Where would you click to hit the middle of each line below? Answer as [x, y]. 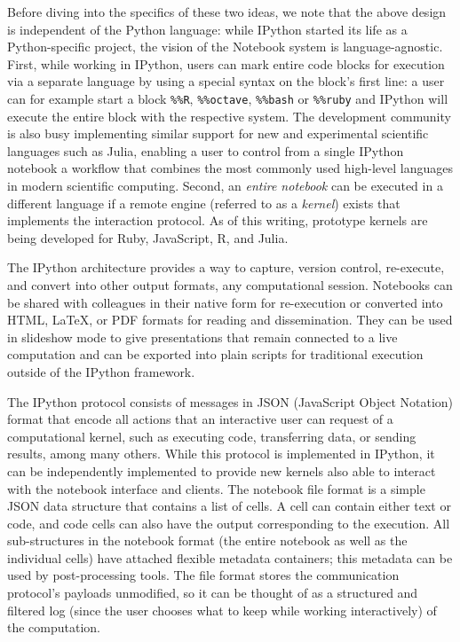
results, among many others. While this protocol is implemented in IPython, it [221, 454]
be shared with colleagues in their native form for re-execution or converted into [225, 302]
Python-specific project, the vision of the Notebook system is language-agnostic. [225, 47]
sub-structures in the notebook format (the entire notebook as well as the [207, 540]
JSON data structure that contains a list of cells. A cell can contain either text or [229, 506]
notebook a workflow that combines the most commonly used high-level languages [230, 168]
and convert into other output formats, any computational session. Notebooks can [230, 284]
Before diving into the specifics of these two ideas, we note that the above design [227, 12]
